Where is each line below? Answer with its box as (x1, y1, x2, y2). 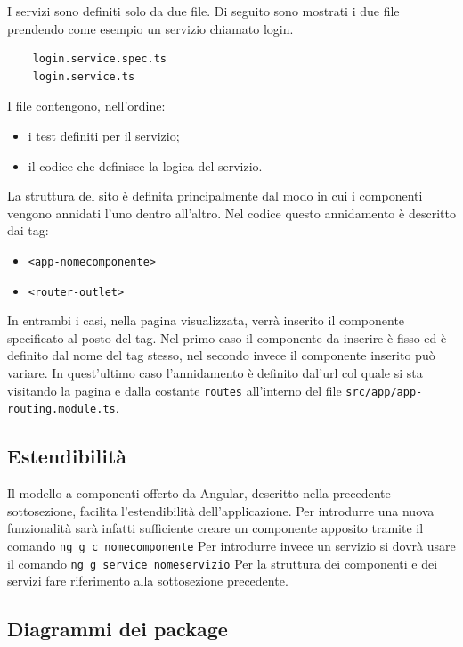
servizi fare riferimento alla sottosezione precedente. (7, 571, 288, 590)
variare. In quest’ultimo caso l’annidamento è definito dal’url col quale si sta (7, 364, 423, 382)
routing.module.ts (7, 403, 116, 416)
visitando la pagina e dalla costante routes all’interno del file (7, 381, 342, 399)
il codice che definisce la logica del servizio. (28, 156, 263, 175)
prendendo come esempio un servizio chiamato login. (7, 19, 294, 37)
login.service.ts (32, 70, 135, 83)
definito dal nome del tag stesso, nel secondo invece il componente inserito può (7, 346, 435, 364)
